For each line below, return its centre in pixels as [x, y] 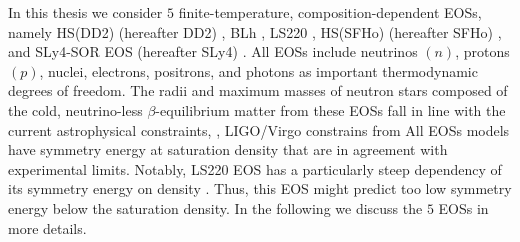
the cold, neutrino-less [75, 109]
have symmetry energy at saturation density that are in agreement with [228, 149]
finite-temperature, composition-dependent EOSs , [330, 12]
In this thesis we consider [85, 12]
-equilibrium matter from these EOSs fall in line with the [330, 109]
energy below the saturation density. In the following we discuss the [215, 207]
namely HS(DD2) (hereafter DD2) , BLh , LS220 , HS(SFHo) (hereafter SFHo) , [255, 31]
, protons [482, 51]
